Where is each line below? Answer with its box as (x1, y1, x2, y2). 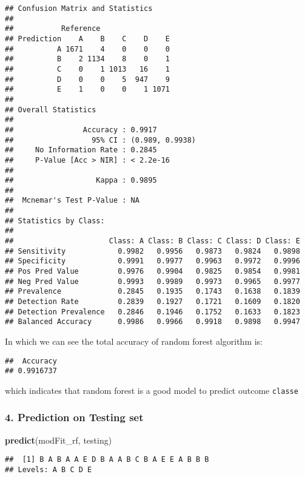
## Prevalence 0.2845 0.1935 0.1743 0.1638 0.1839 (5, 287, 300, 296)
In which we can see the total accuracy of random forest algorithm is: (5, 335, 263, 347)
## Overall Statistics (5, 105, 96, 114)
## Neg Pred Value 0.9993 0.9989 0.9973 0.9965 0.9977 (5, 277, 300, 286)
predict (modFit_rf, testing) (5, 433, 112, 446)
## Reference (5, 24, 101, 33)
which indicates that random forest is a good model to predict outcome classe (5, 384, 298, 396)
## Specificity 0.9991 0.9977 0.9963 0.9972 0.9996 (5, 257, 300, 266)
